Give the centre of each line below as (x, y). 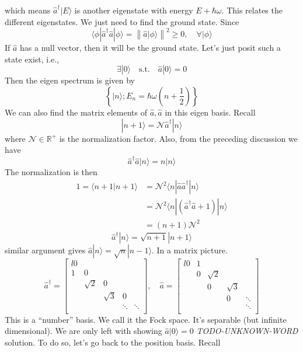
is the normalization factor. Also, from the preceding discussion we (178, 138)
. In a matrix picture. (189, 250)
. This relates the (252, 10)
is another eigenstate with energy (134, 10)
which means (28, 10)
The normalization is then (51, 172)
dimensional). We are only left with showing (83, 331)
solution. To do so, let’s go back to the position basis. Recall (113, 342)
